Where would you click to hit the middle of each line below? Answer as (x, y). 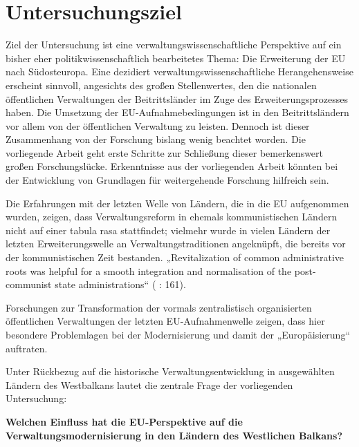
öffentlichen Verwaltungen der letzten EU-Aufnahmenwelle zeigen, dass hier (165, 321)
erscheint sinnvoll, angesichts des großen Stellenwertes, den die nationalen (161, 85)
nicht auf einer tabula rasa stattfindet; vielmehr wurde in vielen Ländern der (168, 230)
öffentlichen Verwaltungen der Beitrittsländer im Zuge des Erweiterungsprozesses (177, 98)
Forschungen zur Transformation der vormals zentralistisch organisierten (159, 307)
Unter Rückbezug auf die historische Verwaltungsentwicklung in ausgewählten (170, 371)
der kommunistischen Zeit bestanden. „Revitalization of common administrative (175, 257)
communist (29, 284)
